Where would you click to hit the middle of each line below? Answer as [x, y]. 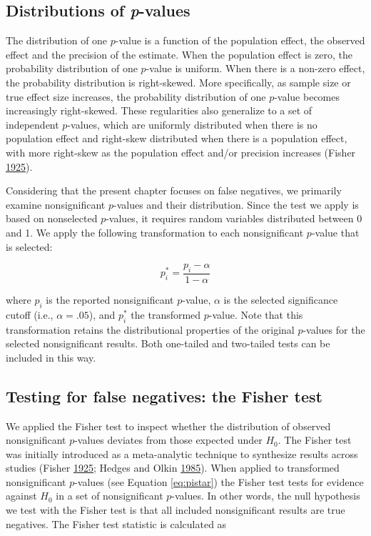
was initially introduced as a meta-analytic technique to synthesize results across [182, 453]
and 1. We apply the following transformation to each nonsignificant [155, 232]
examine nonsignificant [56, 204]
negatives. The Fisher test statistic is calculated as [116, 523]
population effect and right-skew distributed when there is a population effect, [177, 138]
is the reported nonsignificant [110, 299]
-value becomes [307, 96]
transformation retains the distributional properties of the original [150, 329]
